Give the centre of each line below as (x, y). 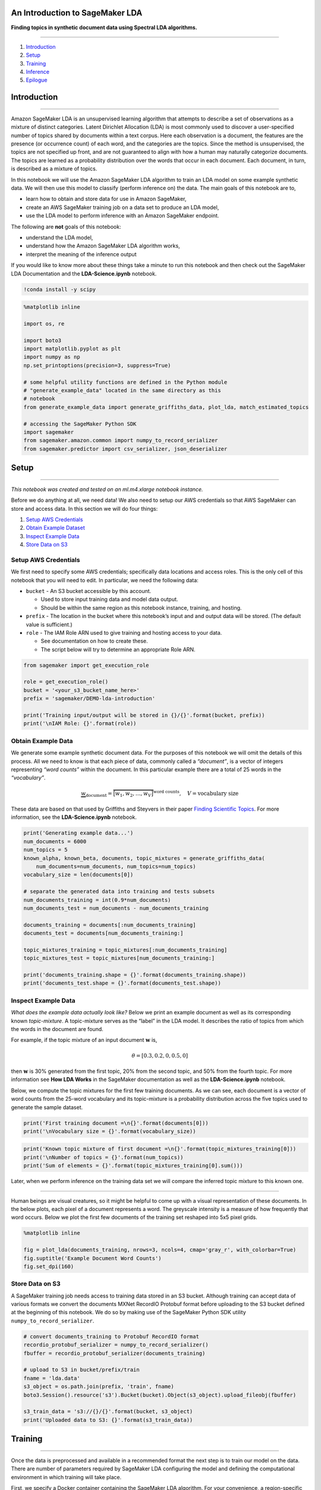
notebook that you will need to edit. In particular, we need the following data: (105, 580)
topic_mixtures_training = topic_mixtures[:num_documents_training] (125, 950)
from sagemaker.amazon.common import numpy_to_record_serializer (121, 440)
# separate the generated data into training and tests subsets (119, 892)
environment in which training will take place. (66, 1477)
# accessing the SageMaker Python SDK (80, 424)
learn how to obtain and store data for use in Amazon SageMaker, (106, 199)
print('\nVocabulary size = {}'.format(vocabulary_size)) (110, 1131)
